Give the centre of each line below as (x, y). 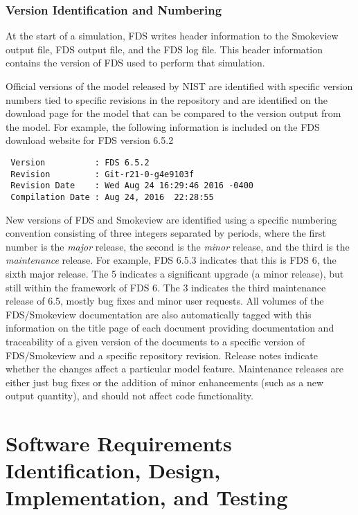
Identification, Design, (113, 470)
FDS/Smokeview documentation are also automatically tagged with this (159, 314)
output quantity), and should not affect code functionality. (129, 396)
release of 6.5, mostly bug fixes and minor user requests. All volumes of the (165, 301)
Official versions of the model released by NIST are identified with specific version (179, 86)
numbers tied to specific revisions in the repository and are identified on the (167, 99)
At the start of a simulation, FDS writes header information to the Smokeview (172, 36)
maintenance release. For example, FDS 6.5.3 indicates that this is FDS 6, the (171, 260)
